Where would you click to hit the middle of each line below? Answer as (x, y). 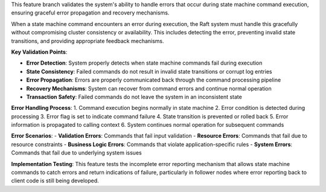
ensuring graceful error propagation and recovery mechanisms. (90, 13)
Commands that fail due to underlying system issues (76, 153)
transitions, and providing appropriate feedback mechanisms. (88, 41)
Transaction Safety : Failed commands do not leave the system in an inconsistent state (134, 97)
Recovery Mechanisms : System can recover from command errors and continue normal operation (149, 88)
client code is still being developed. (55, 181)
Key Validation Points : (39, 52)
